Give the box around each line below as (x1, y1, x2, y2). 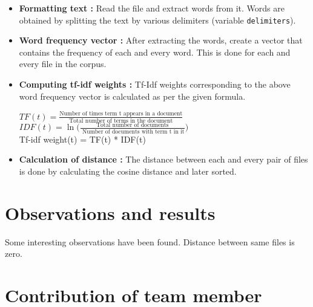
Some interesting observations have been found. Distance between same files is (5, 235, 295, 248)
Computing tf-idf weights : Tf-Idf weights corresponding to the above (19, 78, 291, 91)
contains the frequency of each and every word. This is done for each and (19, 45, 291, 58)
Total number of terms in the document (69, 117, 173, 124)
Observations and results (5, 200, 216, 225)
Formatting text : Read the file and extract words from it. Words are (19, 2, 285, 14)
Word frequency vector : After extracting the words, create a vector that (19, 34, 303, 47)
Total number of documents (96, 121, 169, 128)
